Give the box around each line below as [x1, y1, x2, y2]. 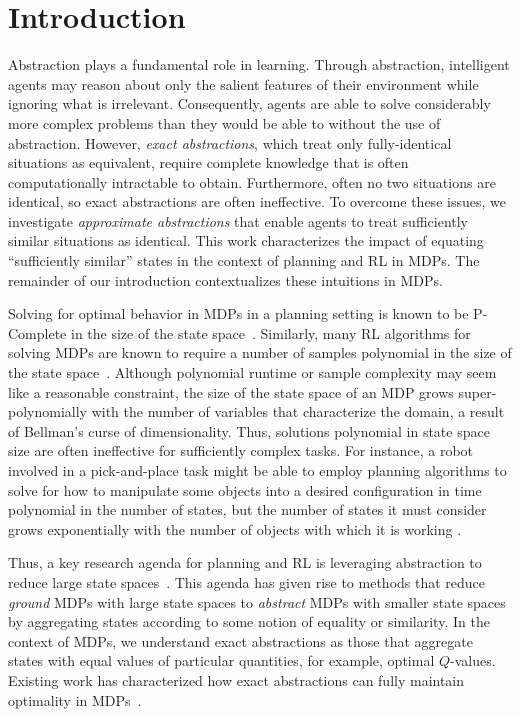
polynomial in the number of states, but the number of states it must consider [8, 499, 487, 520]
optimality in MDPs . [8, 689, 142, 710]
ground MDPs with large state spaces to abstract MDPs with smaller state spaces [8, 591, 506, 612]
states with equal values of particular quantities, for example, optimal [8, 650, 435, 671]
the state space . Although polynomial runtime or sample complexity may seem [8, 362, 497, 383]
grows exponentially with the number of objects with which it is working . [8, 518, 462, 539]
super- [458, 381, 497, 402]
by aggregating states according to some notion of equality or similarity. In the [8, 611, 490, 632]
